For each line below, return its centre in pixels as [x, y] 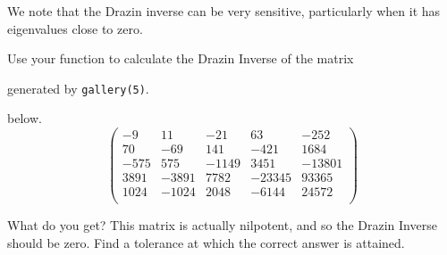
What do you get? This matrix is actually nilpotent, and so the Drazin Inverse [222, 225]
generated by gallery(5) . [78, 88]
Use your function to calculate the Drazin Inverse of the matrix [181, 58]
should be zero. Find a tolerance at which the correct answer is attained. [206, 242]
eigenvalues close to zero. [75, 28]
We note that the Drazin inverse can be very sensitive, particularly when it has [224, 11]
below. [25, 118]
